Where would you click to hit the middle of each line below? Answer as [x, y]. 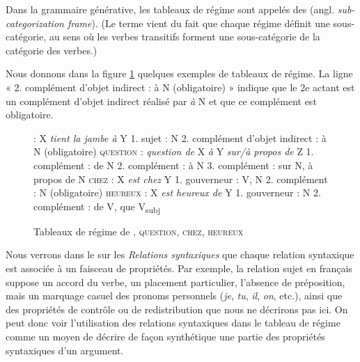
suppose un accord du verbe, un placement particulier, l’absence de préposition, [175, 282]
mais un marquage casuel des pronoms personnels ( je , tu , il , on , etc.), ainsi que [174, 296]
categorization [35, 23]
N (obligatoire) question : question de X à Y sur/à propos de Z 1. [174, 151]
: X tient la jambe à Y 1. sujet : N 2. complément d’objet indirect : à [180, 137]
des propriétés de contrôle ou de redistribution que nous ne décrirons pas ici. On [177, 309]
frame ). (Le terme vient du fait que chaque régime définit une [198, 23]
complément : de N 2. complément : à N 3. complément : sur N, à [173, 165]
